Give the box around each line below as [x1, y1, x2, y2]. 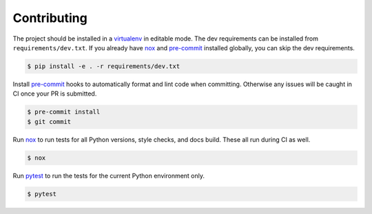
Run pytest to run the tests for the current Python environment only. [12, 171, 205, 180]
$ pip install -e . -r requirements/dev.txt [27, 62, 180, 70]
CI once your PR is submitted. [12, 89, 97, 98]
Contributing [12, 10, 87, 25]
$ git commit [27, 118, 72, 125]
